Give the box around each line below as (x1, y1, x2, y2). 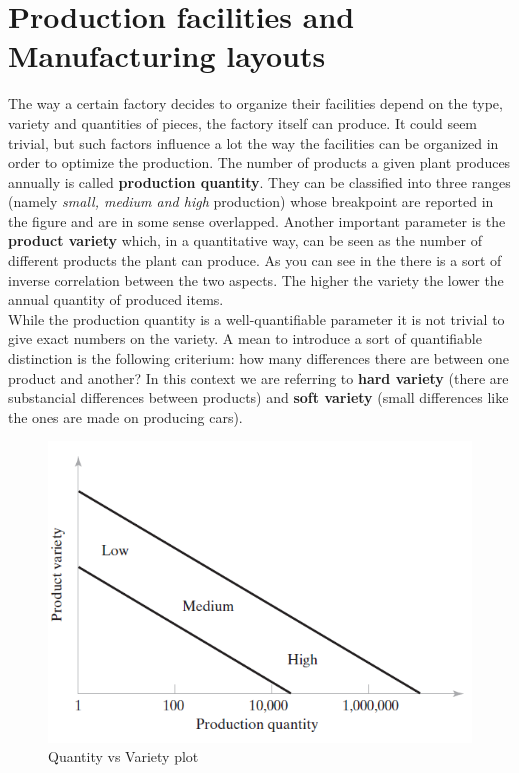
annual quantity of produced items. (8, 289, 224, 310)
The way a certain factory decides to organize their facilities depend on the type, (8, 93, 503, 114)
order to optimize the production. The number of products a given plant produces (8, 152, 511, 173)
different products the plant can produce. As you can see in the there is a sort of (8, 250, 502, 271)
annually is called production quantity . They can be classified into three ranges (8, 171, 511, 192)
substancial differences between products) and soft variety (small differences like (8, 387, 509, 408)
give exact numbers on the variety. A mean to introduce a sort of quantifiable (8, 328, 482, 349)
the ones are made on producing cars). (8, 406, 243, 427)
